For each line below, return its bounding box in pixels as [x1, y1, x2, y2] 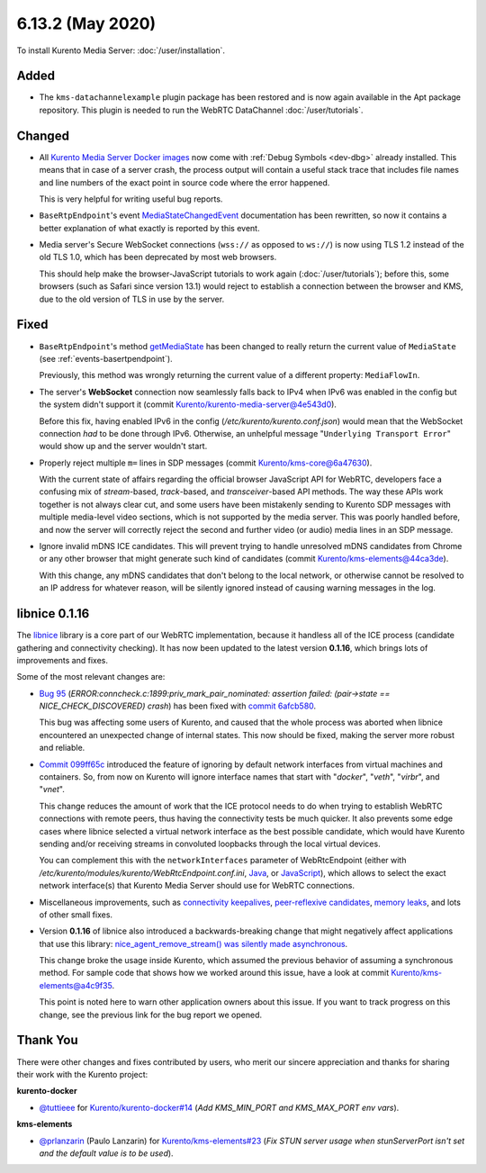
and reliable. [39, 743, 85, 753]
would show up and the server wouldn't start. [39, 441, 208, 452]
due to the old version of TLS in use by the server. [39, 293, 225, 304]
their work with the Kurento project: [16, 1069, 148, 1079]
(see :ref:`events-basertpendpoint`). [39, 353, 173, 364]
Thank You [16, 1033, 78, 1048]
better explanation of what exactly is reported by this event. [39, 222, 260, 233]
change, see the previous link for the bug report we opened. [39, 1009, 263, 1020]
